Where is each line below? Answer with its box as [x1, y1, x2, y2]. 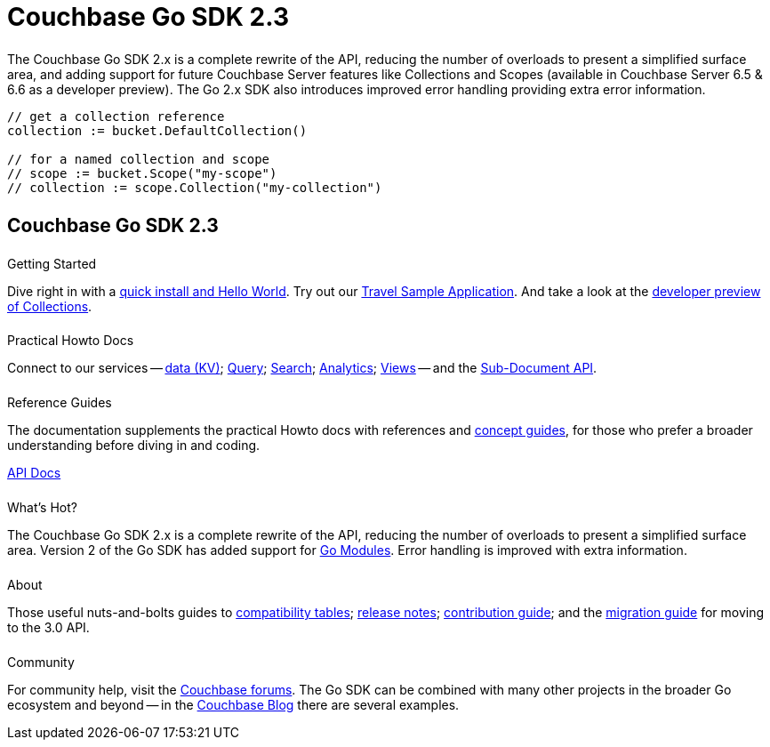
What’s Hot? [7, 500, 77, 516]
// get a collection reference [7, 108, 225, 124]
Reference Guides [7, 395, 112, 411]
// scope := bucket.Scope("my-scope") [7, 165, 277, 181]
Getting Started [7, 255, 97, 271]
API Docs [7, 465, 61, 481]
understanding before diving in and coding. [7, 438, 261, 454]
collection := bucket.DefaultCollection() [7, 123, 308, 138]
